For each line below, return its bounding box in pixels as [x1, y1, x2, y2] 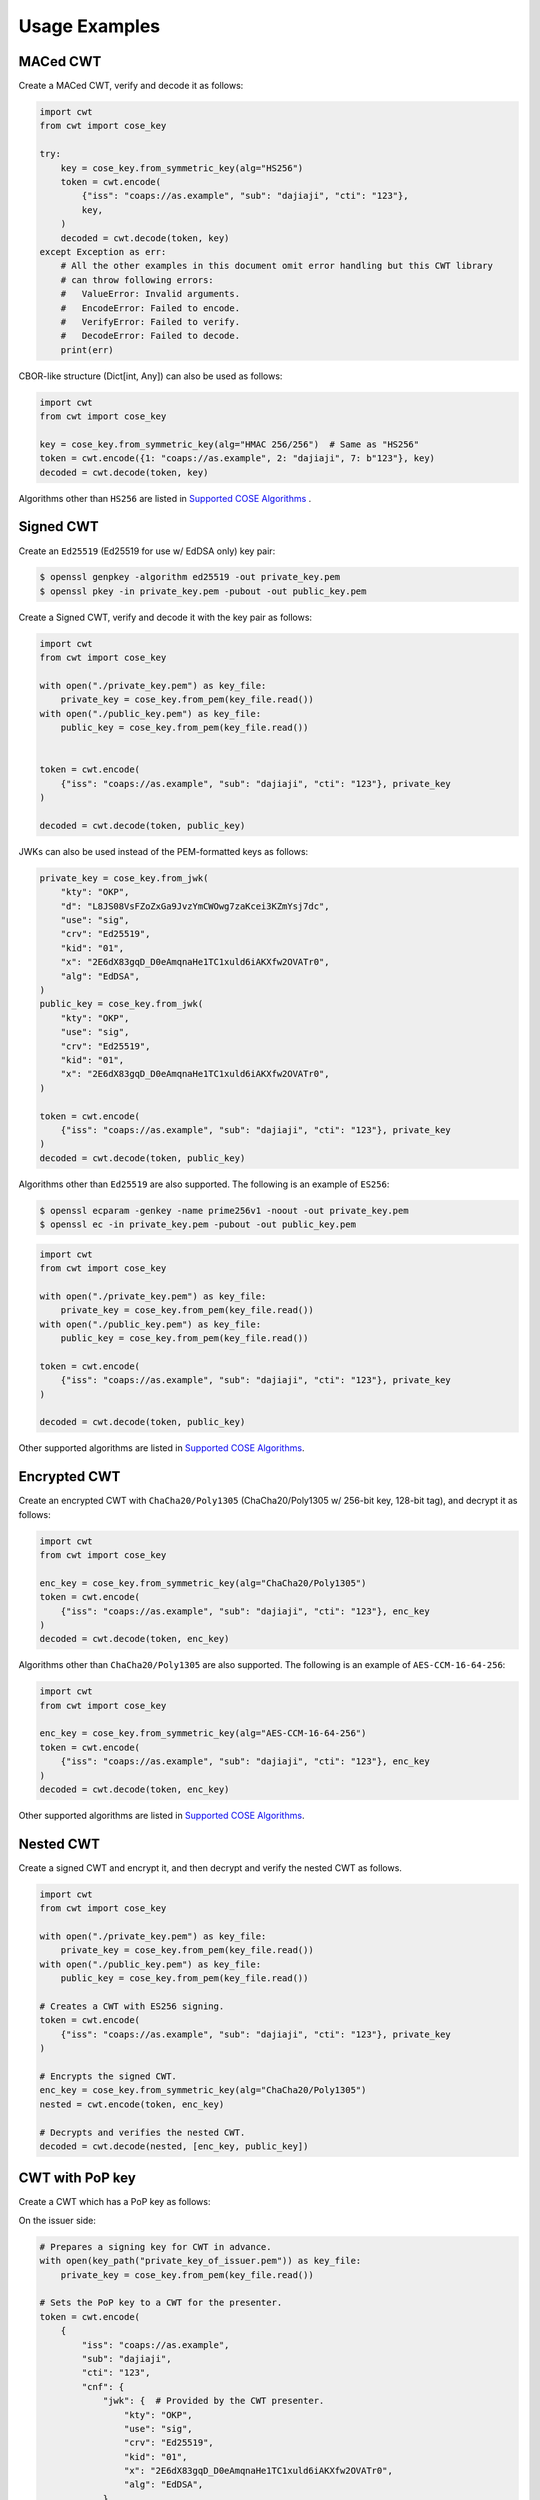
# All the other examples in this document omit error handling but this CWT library [60, 260, 494, 272]
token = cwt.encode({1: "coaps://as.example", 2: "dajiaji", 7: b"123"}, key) [39, 453, 435, 464]
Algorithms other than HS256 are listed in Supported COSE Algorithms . [18, 492, 312, 504]
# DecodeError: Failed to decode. [60, 330, 240, 342]
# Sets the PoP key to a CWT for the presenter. [39, 2297, 283, 2309]
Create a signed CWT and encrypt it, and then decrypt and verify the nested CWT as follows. [18, 1861, 402, 1874]
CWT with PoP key [18, 2170, 137, 2187]
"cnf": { [81, 2381, 125, 2392]
